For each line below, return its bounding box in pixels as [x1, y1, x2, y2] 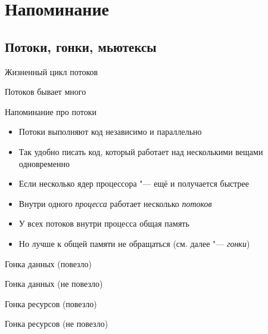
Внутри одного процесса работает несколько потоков [18, 197, 212, 209]
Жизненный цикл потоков [5, 65, 98, 78]
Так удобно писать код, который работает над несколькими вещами [18, 145, 263, 157]
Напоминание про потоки [5, 105, 96, 117]
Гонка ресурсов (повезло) [5, 297, 97, 310]
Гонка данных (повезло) [5, 257, 92, 270]
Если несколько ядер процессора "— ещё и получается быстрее [18, 177, 250, 190]
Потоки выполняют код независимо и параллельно [18, 125, 202, 138]
